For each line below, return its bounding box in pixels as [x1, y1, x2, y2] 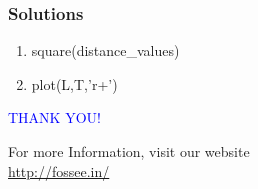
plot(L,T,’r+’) [31, 73, 118, 94]
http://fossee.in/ [8, 160, 110, 181]
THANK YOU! [8, 107, 101, 128]
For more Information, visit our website [8, 141, 250, 161]
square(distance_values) [31, 40, 180, 61]
